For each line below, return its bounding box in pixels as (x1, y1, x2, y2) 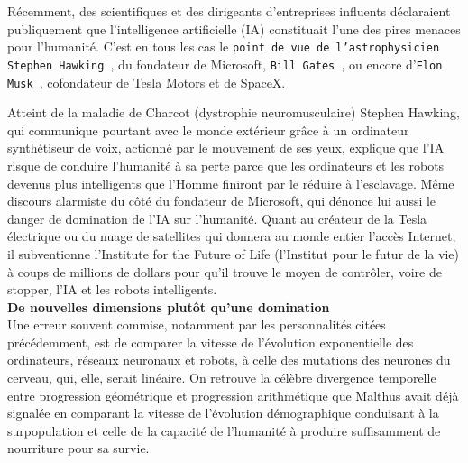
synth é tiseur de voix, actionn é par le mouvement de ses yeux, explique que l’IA (7, 138, 445, 157)
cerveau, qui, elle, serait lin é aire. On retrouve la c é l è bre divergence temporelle (7, 368, 436, 387)
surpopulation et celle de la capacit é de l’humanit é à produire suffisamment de (7, 421, 441, 440)
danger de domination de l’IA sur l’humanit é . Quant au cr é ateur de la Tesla (7, 208, 427, 227)
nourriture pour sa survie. (7, 439, 150, 458)
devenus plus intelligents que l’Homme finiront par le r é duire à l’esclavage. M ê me (7, 173, 454, 192)
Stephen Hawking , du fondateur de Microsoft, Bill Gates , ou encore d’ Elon (7, 54, 443, 73)
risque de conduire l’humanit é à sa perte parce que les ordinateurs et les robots (7, 155, 445, 174)
